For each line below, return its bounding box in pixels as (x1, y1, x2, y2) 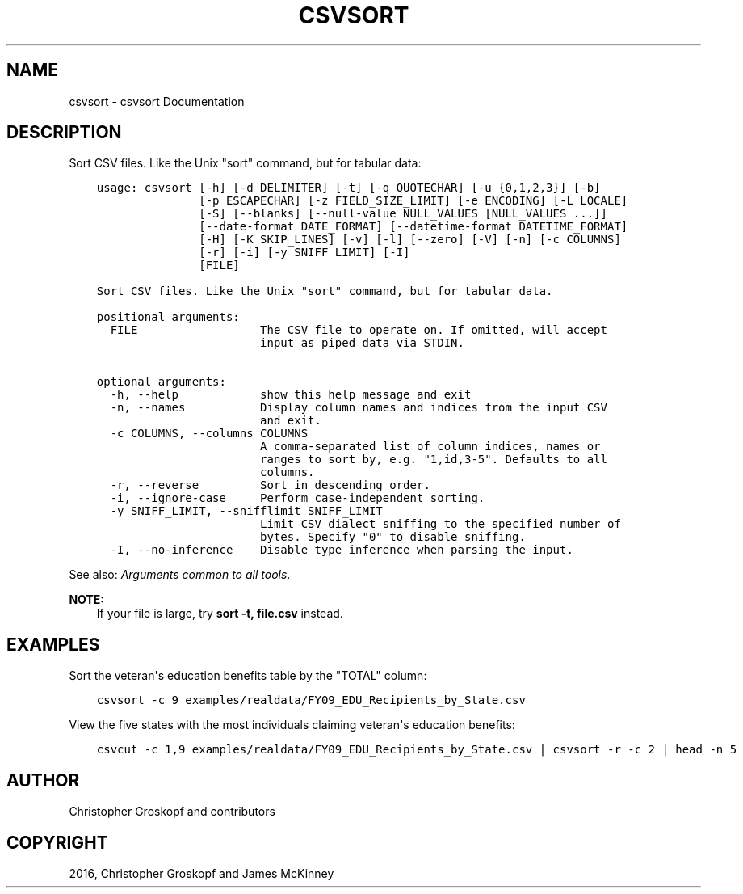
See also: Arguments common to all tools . (69, 567, 291, 582)
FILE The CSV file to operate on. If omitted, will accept (110, 323, 607, 337)
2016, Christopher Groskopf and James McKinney (69, 866, 334, 880)
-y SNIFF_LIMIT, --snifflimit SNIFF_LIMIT (110, 504, 383, 518)
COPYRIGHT (6, 832, 108, 853)
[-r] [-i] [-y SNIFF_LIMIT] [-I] (199, 246, 410, 259)
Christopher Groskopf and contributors (69, 804, 275, 819)
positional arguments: (96, 310, 240, 324)
